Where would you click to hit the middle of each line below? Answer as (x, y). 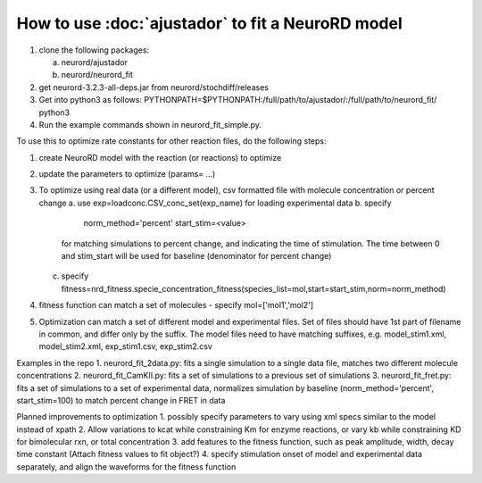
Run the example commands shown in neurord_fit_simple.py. (150, 124)
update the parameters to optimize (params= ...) (127, 174)
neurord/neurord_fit (97, 75)
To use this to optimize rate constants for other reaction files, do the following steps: (171, 141)
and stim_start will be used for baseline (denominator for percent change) (196, 256)
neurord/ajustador (95, 62)
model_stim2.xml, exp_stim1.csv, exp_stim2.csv (126, 346)
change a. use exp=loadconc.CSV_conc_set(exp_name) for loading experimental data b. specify (215, 203)
